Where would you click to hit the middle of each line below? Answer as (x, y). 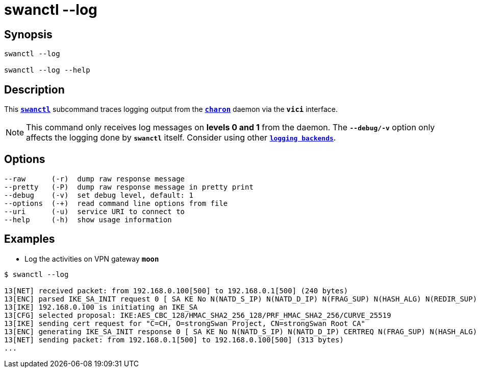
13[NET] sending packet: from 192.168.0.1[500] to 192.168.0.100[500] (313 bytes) (174, 340)
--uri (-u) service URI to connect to (95, 211)
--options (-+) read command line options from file (116, 203)
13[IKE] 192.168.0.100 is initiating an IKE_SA (101, 307)
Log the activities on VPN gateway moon (92, 259)
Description (34, 89)
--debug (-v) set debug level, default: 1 (99, 195)
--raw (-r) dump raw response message (95, 179)
